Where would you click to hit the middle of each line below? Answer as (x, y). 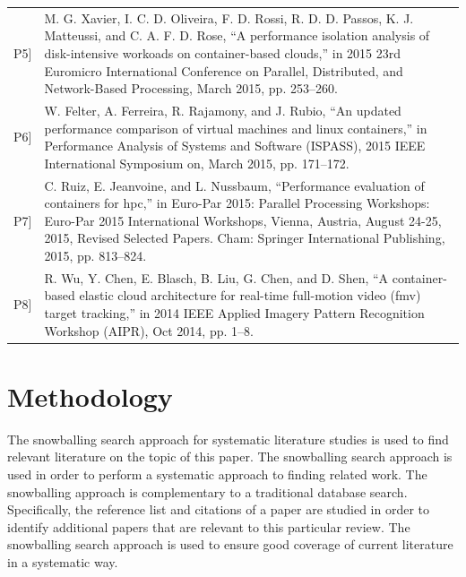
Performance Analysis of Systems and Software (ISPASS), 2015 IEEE (235, 146)
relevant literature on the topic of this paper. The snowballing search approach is (230, 456)
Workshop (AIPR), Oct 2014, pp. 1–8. (149, 330)
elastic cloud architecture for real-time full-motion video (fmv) (250, 295)
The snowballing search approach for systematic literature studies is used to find (228, 439)
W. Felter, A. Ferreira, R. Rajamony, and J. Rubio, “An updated (223, 110)
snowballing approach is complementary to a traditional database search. (207, 491)
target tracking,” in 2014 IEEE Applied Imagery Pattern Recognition (234, 313)
